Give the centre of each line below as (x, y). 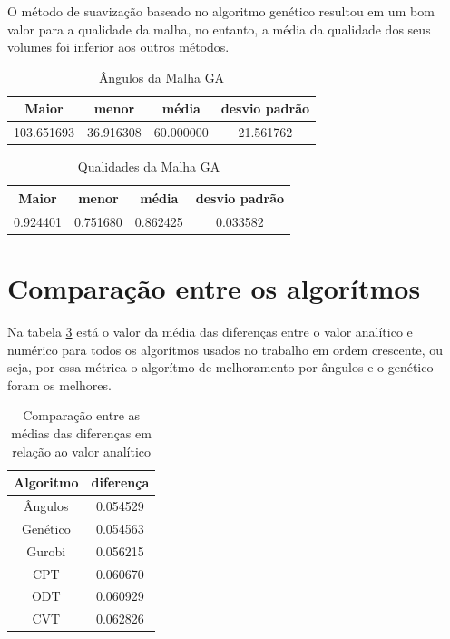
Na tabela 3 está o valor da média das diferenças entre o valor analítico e (210, 331)
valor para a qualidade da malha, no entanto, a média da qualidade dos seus (219, 29)
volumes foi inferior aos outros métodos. (118, 47)
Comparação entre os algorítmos (214, 288)
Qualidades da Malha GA (149, 167)
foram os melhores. (59, 384)
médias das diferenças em (81, 433)
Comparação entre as (82, 415)
